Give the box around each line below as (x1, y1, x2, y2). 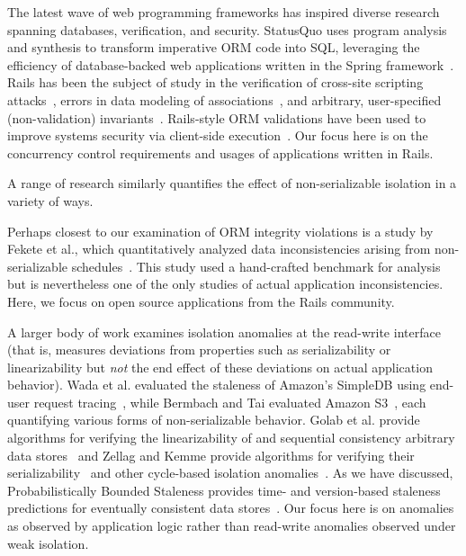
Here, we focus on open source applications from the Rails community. (7, 291, 395, 310)
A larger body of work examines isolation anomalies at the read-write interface (7, 322, 441, 341)
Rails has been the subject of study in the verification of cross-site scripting (7, 73, 424, 92)
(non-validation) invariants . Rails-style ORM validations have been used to (7, 108, 426, 127)
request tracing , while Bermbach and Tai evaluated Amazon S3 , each (33, 392, 426, 411)
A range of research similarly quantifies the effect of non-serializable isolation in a (7, 174, 457, 193)
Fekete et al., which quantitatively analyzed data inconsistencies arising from (7, 239, 431, 258)
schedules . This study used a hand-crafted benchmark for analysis (71, 256, 441, 275)
